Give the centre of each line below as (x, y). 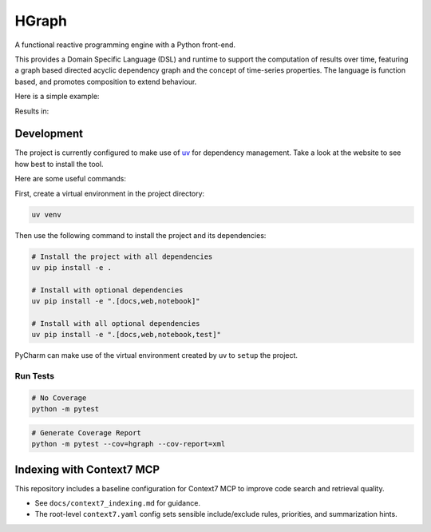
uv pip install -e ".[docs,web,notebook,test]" (126, 335)
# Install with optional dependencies (107, 290)
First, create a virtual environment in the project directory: (110, 193)
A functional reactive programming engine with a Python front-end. (125, 45)
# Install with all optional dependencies (116, 323)
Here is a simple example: (57, 97)
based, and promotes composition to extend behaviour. (106, 81)
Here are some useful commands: (71, 179)
